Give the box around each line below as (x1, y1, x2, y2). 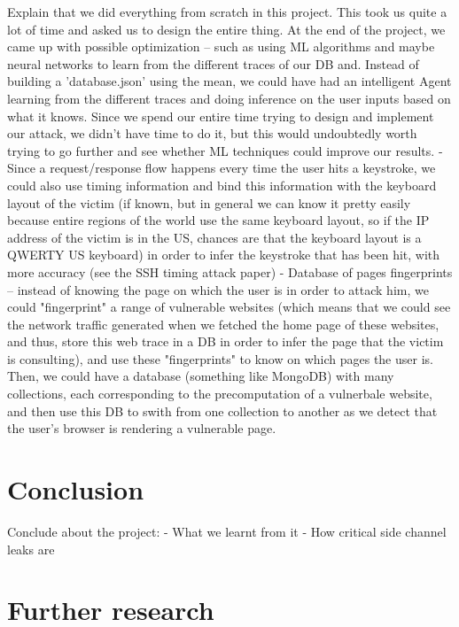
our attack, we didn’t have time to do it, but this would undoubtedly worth (7, 124, 417, 143)
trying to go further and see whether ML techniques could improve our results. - (7, 141, 443, 159)
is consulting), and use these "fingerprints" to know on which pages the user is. (7, 349, 433, 368)
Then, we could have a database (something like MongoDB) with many (7, 367, 394, 385)
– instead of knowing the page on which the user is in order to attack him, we (7, 280, 429, 298)
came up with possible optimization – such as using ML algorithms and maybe (7, 37, 435, 56)
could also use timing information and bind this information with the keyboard (7, 175, 437, 194)
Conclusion (7, 471, 144, 507)
